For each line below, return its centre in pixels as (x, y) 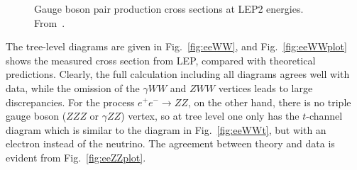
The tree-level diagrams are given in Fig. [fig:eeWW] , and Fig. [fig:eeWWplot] (176, 46)
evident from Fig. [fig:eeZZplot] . (76, 157)
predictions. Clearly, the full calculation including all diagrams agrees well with (178, 74)
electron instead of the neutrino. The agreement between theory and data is (170, 143)
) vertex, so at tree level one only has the (210, 116)
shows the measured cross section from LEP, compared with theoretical (161, 60)
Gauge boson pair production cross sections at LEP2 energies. (169, 8)
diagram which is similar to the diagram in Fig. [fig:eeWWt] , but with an (166, 129)
